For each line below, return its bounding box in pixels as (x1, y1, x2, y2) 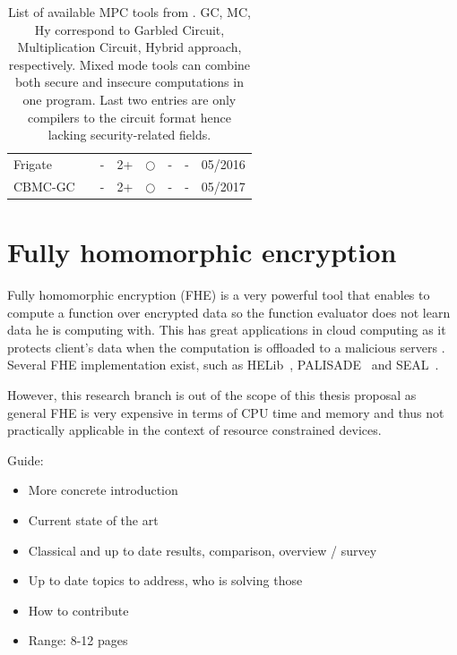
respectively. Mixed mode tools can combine (8, 55, 251, 73)
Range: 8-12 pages (28, 631, 128, 650)
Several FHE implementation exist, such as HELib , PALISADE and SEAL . (7, 355, 439, 374)
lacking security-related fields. (47, 125, 211, 144)
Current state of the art (28, 511, 159, 529)
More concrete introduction (28, 481, 178, 499)
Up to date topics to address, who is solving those (28, 571, 303, 590)
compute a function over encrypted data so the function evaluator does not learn (7, 302, 451, 321)
